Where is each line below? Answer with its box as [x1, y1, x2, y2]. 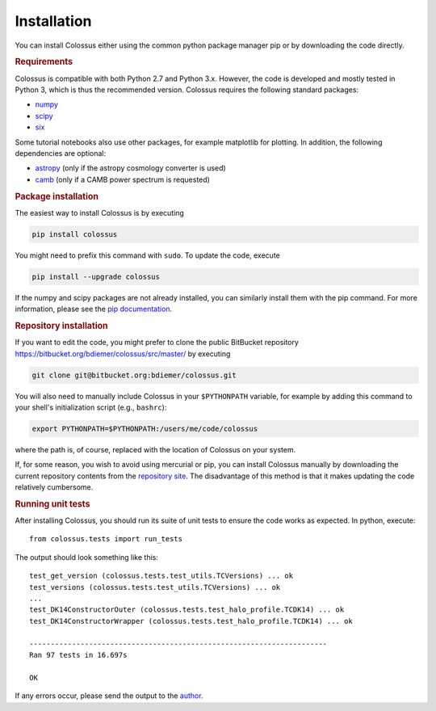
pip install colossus [31, 229, 118, 238]
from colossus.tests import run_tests [29, 534, 183, 544]
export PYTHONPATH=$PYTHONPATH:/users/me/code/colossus [31, 424, 258, 433]
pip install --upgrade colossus [31, 271, 161, 281]
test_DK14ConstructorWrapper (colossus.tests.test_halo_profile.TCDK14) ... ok [29, 616, 353, 625]
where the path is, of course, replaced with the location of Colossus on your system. [15, 444, 296, 454]
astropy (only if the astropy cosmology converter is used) [35, 163, 226, 173]
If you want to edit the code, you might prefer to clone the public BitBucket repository [15, 338, 299, 347]
